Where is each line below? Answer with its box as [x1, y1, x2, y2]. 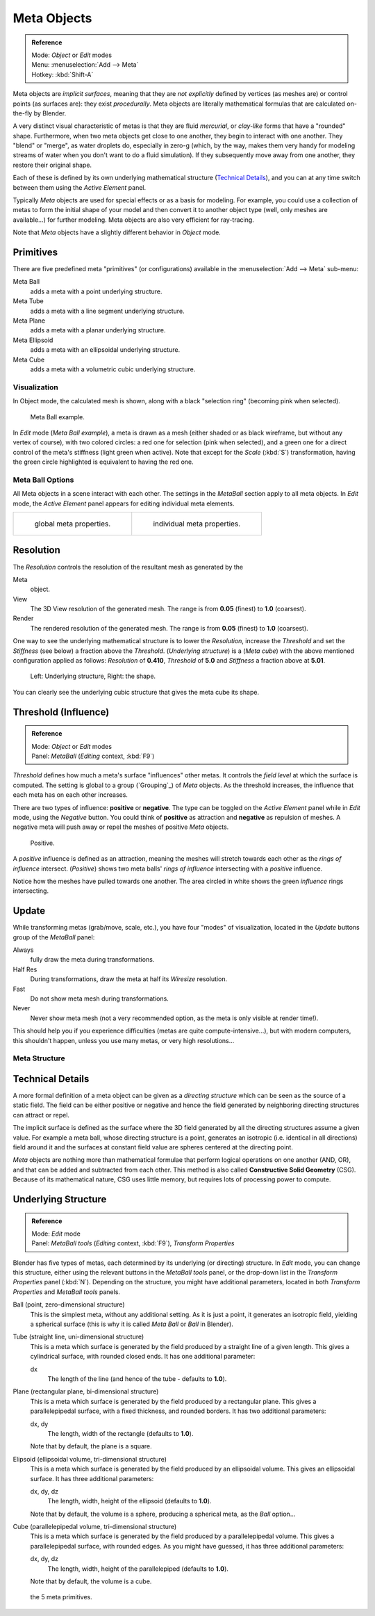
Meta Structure [12, 1053, 65, 1063]
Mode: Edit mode [31, 1229, 81, 1238]
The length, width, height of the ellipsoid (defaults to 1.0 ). [47, 1497, 212, 1505]
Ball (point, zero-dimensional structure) [12, 1300, 125, 1309]
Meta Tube [12, 297, 44, 305]
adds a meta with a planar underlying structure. [30, 326, 166, 334]
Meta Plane [12, 316, 45, 325]
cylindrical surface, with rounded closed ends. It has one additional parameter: [30, 1352, 256, 1361]
